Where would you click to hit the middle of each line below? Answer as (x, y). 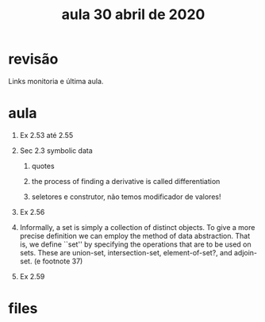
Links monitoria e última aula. (56, 81)
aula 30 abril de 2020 (133, 15)
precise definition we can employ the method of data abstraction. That (135, 236)
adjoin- (246, 252)
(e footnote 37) (58, 261)
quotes (43, 166)
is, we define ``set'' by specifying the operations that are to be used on (135, 244)
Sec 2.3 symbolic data (56, 150)
